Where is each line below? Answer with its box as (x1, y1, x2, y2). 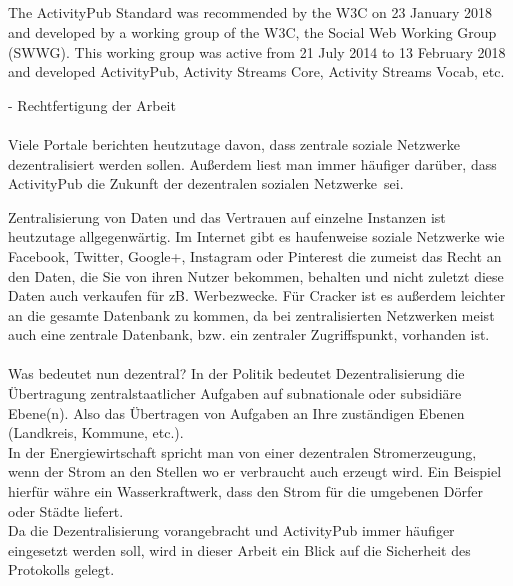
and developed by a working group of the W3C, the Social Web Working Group (8, 21, 497, 42)
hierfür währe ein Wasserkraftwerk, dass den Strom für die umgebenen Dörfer (8, 481, 483, 502)
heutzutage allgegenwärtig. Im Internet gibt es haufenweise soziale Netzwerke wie (8, 226, 505, 247)
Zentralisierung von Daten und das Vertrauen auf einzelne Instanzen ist (8, 206, 446, 227)
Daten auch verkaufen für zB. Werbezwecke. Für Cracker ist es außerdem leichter (8, 285, 506, 306)
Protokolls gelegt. (8, 559, 115, 580)
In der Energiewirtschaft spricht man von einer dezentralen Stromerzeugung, (8, 441, 477, 462)
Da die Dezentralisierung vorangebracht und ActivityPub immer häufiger (8, 520, 455, 541)
